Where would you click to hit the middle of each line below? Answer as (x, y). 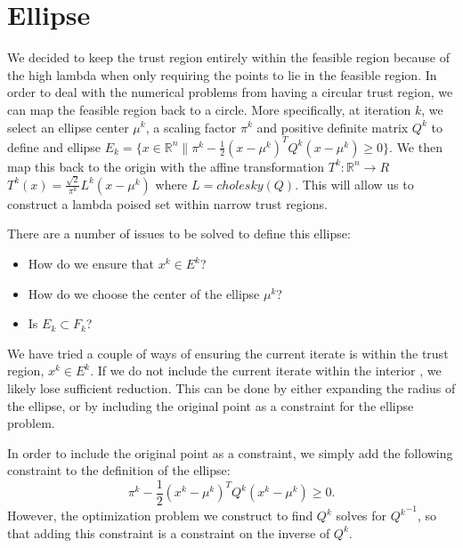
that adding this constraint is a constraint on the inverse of (169, 532)
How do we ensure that (91, 264)
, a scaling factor (191, 127)
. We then (416, 146)
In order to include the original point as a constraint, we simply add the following (230, 452)
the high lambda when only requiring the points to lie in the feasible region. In (222, 74)
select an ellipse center (68, 127)
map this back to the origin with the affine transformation (166, 166)
